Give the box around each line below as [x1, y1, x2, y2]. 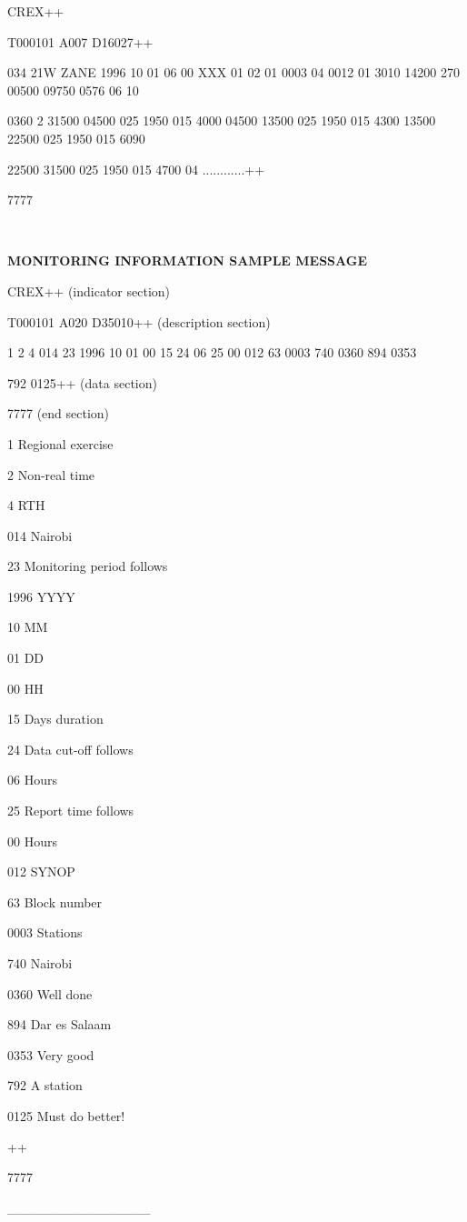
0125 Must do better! [7, 1106, 125, 1125]
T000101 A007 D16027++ [7, 32, 154, 51]
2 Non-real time [7, 465, 95, 484]
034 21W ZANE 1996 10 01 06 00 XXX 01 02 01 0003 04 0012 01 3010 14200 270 [7, 63, 460, 82]
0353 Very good [7, 1045, 94, 1064]
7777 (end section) [7, 404, 110, 423]
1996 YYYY [7, 586, 75, 606]
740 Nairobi [7, 954, 73, 972]
